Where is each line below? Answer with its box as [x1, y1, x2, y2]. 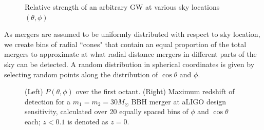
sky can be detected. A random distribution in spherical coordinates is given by [4, 58, 255, 69]
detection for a [25, 96, 71, 106]
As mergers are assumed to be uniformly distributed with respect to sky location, [4, 29, 260, 39]
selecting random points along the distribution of [4, 69, 158, 79]
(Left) [25, 86, 43, 97]
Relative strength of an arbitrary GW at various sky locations [25, 2, 220, 12]
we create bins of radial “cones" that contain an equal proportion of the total [4, 38, 247, 49]
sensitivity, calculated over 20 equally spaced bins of [25, 106, 188, 117]
